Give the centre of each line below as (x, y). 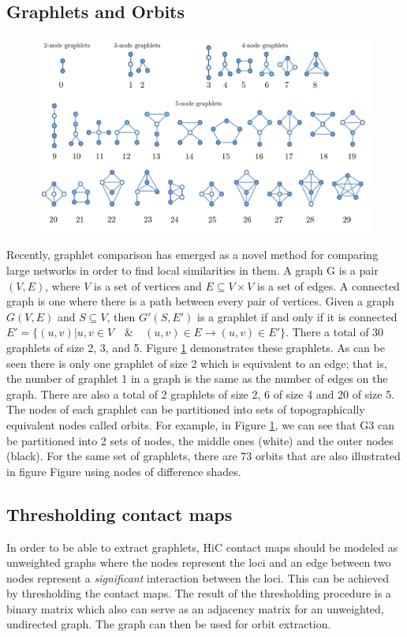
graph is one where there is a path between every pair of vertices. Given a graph (200, 301)
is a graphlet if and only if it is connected (297, 316)
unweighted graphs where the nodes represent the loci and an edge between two (199, 562)
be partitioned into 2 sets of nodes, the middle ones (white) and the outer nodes (200, 440)
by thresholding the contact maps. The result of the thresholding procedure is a (199, 593)
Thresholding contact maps (119, 513)
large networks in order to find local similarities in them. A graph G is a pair (192, 270)
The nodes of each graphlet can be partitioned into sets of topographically (186, 409)
